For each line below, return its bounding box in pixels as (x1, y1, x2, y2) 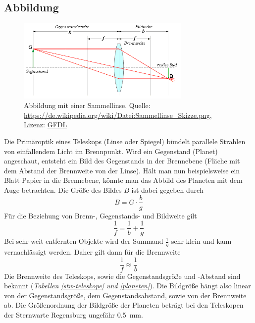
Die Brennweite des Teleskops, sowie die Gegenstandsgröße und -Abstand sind (4, 270, 241, 281)
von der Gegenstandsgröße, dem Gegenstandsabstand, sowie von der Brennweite (4, 290, 247, 300)
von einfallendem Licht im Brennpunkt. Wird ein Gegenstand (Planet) (4, 146, 218, 156)
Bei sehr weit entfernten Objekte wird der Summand (4, 236, 163, 246)
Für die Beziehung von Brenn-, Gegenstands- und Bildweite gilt (4, 210, 197, 220)
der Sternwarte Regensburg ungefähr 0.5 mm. (4, 310, 143, 320)
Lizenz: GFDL (24, 119, 67, 130)
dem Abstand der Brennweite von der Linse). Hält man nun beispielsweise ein (4, 165, 240, 175)
